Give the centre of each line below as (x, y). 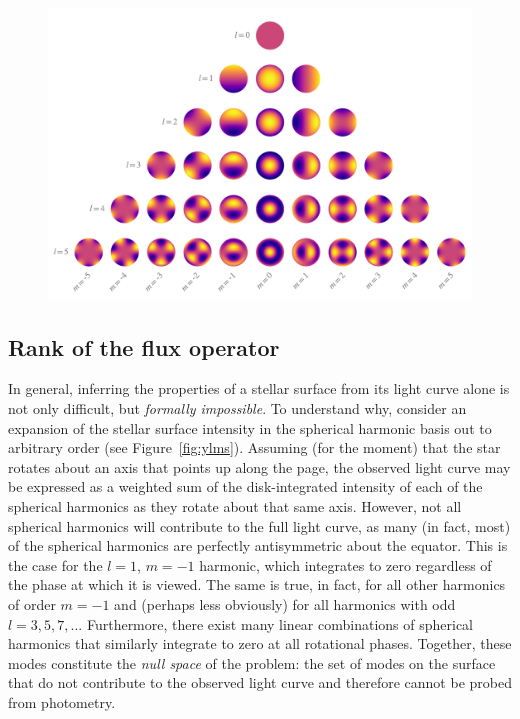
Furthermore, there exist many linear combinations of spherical (279, 623)
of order (32, 604)
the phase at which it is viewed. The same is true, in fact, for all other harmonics (257, 584)
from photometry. (62, 701)
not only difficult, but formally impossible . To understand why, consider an (237, 408)
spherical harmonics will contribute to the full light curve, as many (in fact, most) (259, 525)
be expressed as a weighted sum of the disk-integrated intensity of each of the (245, 486)
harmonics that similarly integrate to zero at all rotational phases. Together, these (260, 643)
